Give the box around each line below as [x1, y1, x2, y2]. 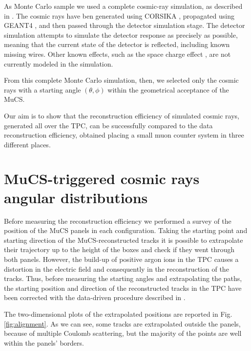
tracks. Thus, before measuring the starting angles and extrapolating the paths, [4, 273, 242, 283]
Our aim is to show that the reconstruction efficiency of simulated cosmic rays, [4, 110, 240, 120]
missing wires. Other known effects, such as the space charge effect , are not [4, 48, 231, 59]
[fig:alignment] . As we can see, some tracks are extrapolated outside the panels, [4, 318, 241, 328]
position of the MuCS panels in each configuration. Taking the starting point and [4, 225, 248, 235]
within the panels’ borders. [4, 337, 84, 348]
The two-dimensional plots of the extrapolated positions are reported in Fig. [4, 308, 232, 319]
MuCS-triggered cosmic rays [4, 168, 200, 188]
